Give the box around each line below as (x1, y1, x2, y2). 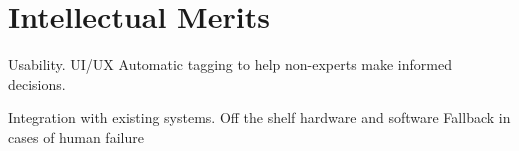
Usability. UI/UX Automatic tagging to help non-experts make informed (8, 54, 452, 75)
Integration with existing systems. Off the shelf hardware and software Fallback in (8, 107, 511, 128)
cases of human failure (8, 126, 144, 147)
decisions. (8, 73, 66, 94)
